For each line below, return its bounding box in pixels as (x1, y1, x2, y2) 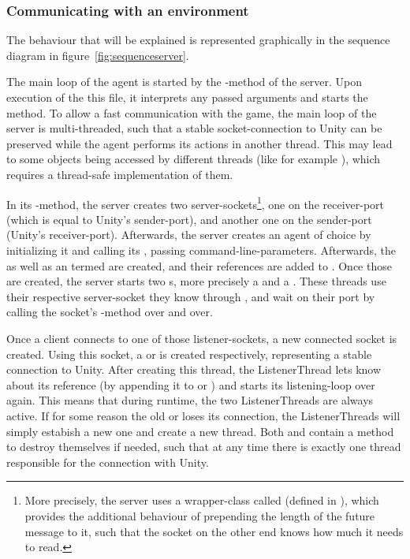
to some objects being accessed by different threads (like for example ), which (6, 151, 381, 167)
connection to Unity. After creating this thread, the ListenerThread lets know (6, 361, 382, 378)
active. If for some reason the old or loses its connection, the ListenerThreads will (6, 407, 401, 423)
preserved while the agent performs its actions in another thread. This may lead (6, 135, 393, 151)
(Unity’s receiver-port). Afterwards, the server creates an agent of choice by (6, 226, 371, 243)
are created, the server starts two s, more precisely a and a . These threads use (6, 273, 386, 289)
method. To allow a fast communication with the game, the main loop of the (6, 104, 377, 121)
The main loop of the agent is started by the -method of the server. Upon (6, 73, 363, 90)
